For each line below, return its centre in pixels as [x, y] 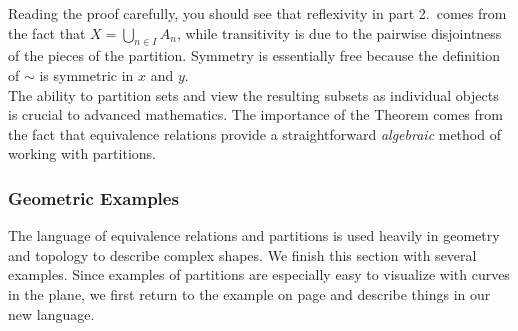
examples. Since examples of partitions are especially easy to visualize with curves [259, 274]
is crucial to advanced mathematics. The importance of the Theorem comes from [255, 114]
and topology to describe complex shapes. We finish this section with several [242, 254]
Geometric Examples [93, 197]
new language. [51, 313]
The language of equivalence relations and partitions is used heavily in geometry [254, 235]
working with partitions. [82, 153]
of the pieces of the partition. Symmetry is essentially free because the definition [254, 55]
